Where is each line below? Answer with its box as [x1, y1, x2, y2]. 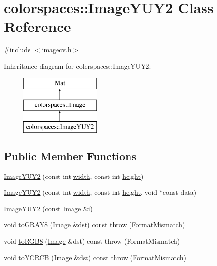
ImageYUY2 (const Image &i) [4, 203, 93, 213]
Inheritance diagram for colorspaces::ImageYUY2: [4, 60, 151, 71]
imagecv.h [42, 44, 72, 55]
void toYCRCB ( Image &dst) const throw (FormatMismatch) [4, 252, 186, 262]
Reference [4, 16, 71, 36]
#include [4, 44, 31, 55]
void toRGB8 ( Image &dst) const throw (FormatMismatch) [4, 236, 180, 246]
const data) [162, 187, 197, 197]
